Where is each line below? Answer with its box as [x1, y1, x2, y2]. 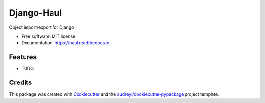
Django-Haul [9, 7, 62, 18]
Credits [9, 79, 32, 87]
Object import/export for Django [9, 24, 74, 30]
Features [9, 53, 37, 61]
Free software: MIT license [21, 33, 76, 39]
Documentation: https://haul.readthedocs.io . [21, 40, 111, 46]
